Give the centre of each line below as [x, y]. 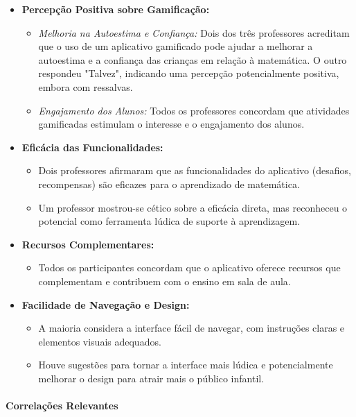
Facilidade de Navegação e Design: [106, 304]
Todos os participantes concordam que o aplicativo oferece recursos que [189, 267]
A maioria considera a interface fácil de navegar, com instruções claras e [192, 328]
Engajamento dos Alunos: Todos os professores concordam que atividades [194, 110]
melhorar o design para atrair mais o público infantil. [151, 378]
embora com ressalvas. [86, 86]
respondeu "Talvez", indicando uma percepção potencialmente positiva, [189, 73]
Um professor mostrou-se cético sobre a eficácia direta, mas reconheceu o [193, 207]
